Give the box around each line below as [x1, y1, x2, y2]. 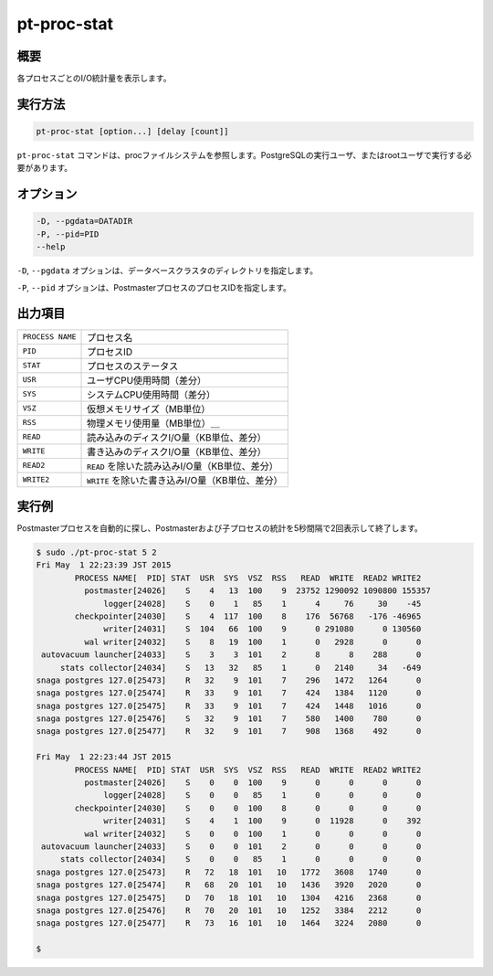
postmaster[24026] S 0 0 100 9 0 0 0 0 [83, 778, 422, 788]
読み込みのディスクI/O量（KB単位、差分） [87, 430, 267, 443]
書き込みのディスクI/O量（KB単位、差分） [87, 445, 267, 458]
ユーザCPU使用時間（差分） [87, 374, 207, 387]
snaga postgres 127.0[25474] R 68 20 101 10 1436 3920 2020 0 [36, 880, 422, 890]
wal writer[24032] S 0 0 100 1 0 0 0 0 [83, 828, 422, 839]
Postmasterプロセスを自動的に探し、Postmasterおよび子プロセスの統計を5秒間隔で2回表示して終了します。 [16, 523, 424, 534]
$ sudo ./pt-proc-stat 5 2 [36, 547, 157, 557]
